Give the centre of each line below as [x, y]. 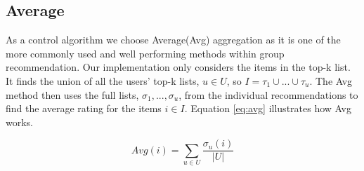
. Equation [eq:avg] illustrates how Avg [268, 108]
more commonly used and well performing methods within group [145, 53]
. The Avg [331, 80]
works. [20, 122]
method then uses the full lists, [72, 94]
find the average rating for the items [84, 108]
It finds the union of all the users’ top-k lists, [103, 80]
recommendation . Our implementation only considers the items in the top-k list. [178, 67]
